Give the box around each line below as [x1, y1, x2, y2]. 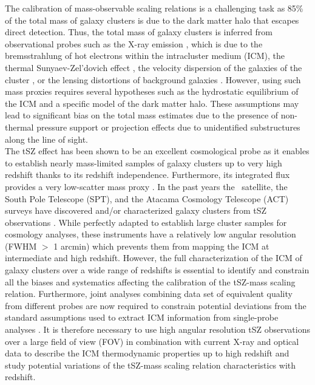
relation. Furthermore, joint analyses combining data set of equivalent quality [5, 287, 293, 300]
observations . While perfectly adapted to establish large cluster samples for [5, 216, 287, 228]
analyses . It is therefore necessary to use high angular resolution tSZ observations [5, 323, 310, 336]
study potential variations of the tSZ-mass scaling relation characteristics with [5, 358, 296, 371]
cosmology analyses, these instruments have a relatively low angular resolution [5, 228, 296, 240]
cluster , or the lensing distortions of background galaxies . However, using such [5, 73, 301, 86]
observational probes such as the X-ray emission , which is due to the [5, 37, 263, 50]
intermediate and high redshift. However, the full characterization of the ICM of [5, 251, 302, 264]
